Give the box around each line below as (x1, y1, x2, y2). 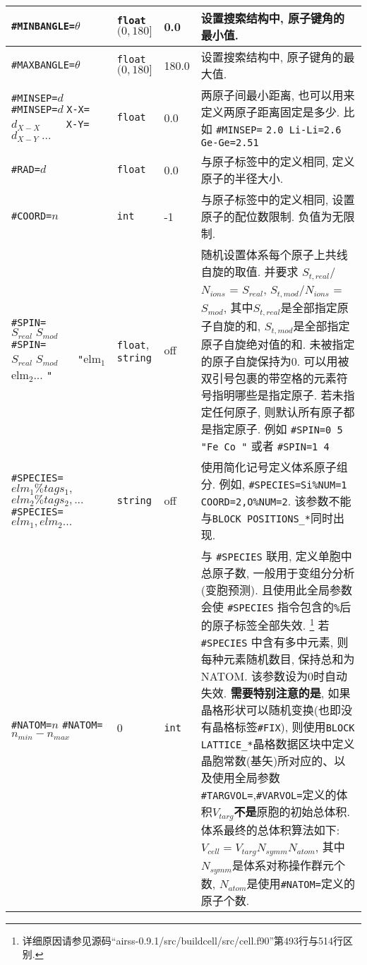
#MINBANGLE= (11, 20, 76, 32)
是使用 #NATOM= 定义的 (246, 875, 355, 892)
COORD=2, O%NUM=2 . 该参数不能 (200, 492, 351, 509)
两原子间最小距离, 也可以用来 (200, 87, 355, 103)
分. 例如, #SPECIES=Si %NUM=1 (200, 475, 347, 492)
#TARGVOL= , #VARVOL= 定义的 (200, 786, 337, 803)
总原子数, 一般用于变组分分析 (200, 564, 355, 581)
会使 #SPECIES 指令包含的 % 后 (200, 598, 351, 615)
